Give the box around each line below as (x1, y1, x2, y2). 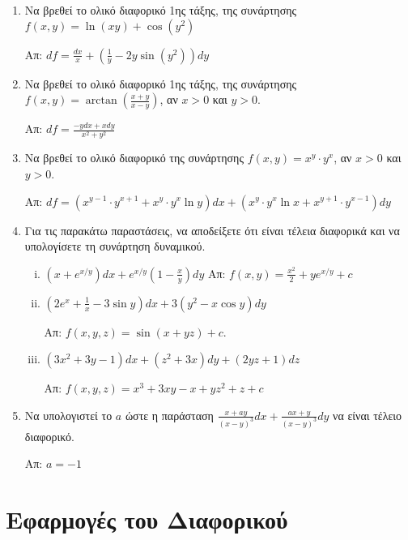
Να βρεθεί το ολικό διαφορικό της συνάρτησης (24, 149, 244, 166)
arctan (85, 95, 117, 107)
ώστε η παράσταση (125, 406, 214, 423)
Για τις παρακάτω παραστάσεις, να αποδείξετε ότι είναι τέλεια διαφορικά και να (24, 221, 400, 238)
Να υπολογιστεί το (24, 406, 113, 423)
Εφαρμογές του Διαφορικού (6, 503, 288, 536)
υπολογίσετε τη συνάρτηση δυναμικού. (24, 238, 206, 255)
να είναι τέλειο (333, 406, 402, 423)
